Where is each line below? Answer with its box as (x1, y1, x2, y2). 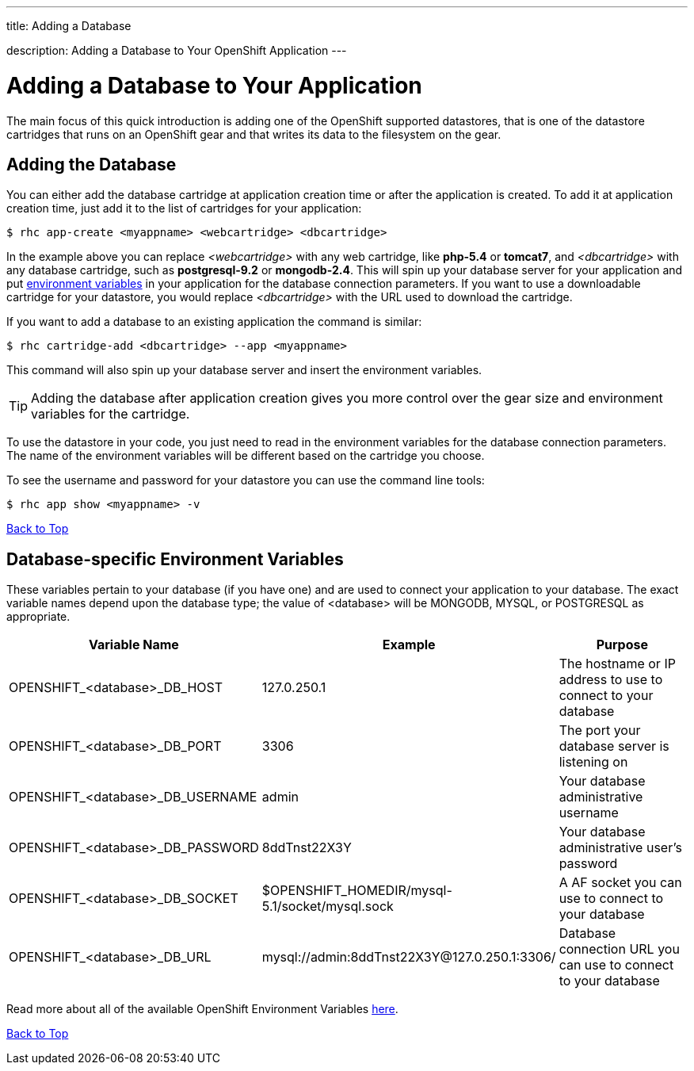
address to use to (559, 671, 663, 688)
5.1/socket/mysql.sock (261, 898, 394, 915)
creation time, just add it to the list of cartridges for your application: (6, 201, 362, 216)
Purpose (596, 637, 648, 653)
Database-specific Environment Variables (6, 549, 344, 569)
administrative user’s (559, 840, 682, 856)
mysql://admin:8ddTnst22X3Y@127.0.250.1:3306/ (261, 949, 556, 966)
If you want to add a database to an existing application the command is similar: (6, 315, 422, 329)
